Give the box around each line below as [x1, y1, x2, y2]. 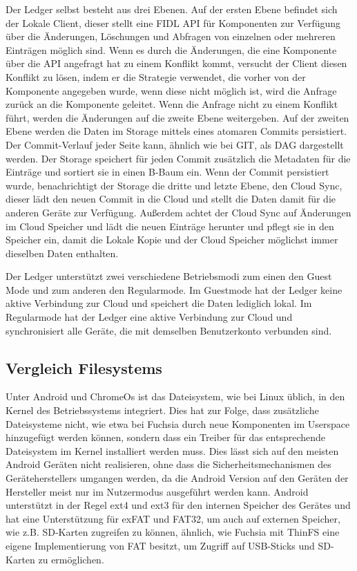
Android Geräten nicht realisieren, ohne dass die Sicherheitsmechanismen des [6, 457, 331, 471]
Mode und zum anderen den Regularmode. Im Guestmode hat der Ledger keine [6, 282, 342, 297]
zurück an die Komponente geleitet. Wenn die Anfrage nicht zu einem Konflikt [6, 97, 338, 111]
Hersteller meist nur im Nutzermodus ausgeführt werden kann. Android [6, 484, 309, 498]
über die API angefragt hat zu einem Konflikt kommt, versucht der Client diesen [6, 56, 347, 71]
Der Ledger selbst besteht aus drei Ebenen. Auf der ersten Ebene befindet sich [6, 2, 338, 16]
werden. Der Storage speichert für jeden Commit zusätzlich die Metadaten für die [6, 151, 351, 165]
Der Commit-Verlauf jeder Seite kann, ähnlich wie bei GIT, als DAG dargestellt [6, 137, 344, 151]
